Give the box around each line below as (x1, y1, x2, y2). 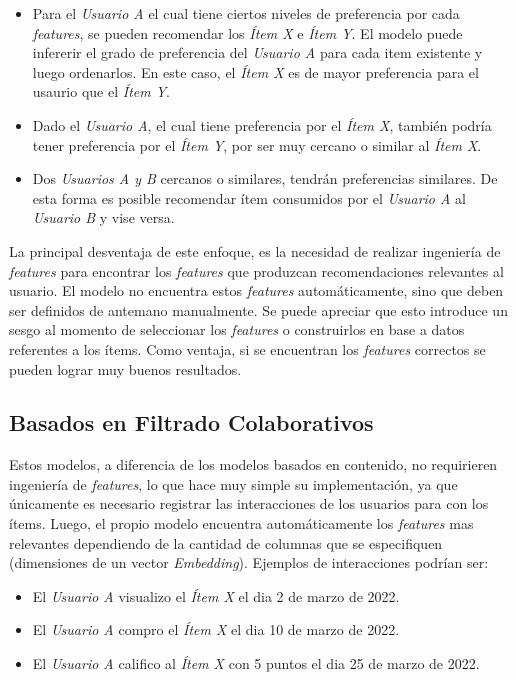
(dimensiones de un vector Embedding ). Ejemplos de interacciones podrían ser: (9, 552, 489, 573)
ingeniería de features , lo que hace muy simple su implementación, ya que (9, 473, 458, 494)
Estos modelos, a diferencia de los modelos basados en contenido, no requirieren (9, 454, 498, 475)
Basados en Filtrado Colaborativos (9, 407, 374, 438)
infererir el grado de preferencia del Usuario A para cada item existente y (32, 42, 483, 63)
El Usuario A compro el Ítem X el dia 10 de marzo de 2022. (32, 619, 400, 640)
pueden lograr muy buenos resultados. (9, 358, 242, 379)
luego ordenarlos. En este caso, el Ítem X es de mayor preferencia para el (32, 61, 479, 82)
